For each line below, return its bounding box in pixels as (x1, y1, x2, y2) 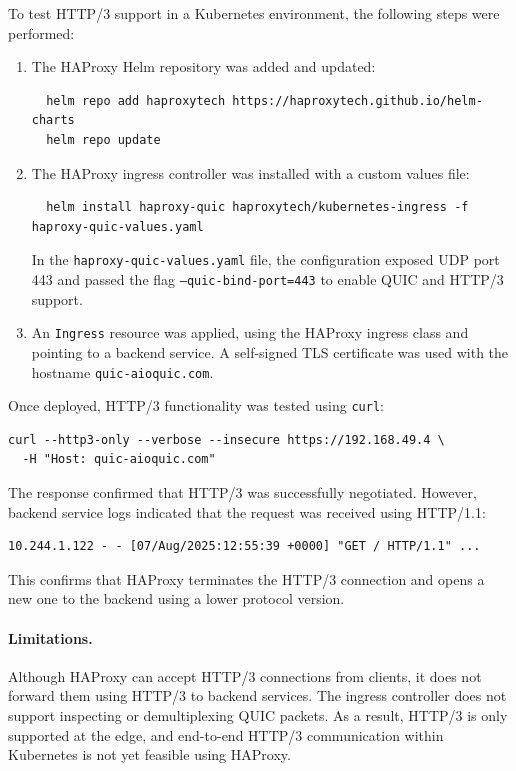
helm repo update (46, 132, 161, 147)
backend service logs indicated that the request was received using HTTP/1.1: (8, 501, 486, 522)
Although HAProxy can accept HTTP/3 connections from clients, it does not (8, 665, 482, 686)
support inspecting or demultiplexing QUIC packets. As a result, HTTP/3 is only (8, 704, 508, 725)
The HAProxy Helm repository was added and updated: (31, 56, 376, 77)
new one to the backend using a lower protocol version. (8, 588, 345, 609)
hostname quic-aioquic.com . (31, 361, 214, 382)
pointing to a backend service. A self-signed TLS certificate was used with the (31, 341, 509, 362)
